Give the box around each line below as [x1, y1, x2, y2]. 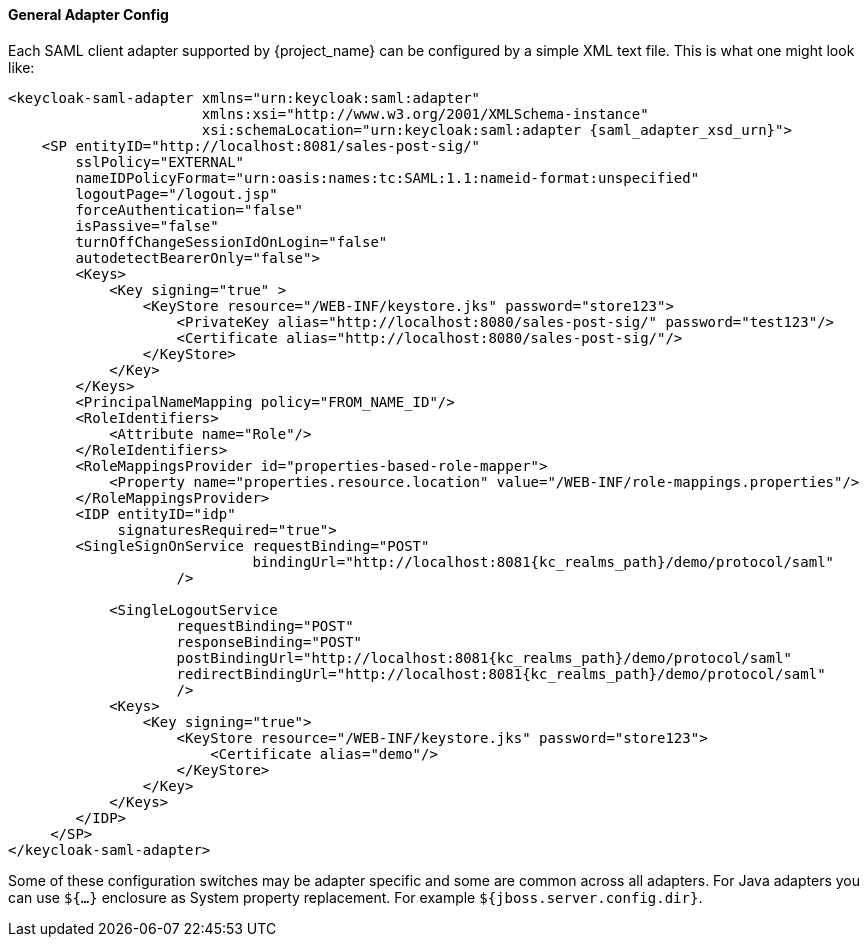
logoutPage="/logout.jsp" [75, 185, 278, 202]
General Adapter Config [8, 6, 169, 23]
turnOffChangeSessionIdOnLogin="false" [75, 233, 388, 250]
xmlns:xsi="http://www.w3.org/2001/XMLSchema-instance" [201, 105, 649, 122]
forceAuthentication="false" [75, 201, 304, 218]
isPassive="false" [75, 217, 219, 234]
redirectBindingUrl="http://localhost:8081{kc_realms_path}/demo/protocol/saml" [176, 665, 826, 682]
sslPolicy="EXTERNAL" [75, 153, 245, 170]
